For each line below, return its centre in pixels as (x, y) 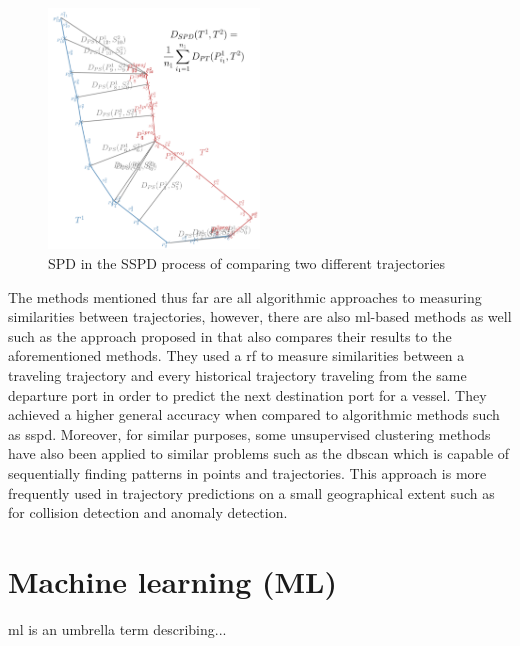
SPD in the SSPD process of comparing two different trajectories (247, 263)
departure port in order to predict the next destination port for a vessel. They (247, 394)
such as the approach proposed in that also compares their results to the (230, 335)
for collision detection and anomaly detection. (148, 512)
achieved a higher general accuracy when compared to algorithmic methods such (254, 414)
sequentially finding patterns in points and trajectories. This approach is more (247, 473)
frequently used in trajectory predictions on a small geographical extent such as (251, 492)
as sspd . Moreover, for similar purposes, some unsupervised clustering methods (249, 433)
